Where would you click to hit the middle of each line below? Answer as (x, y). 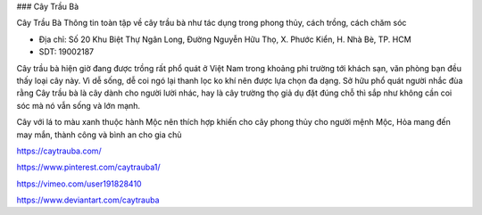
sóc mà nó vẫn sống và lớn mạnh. (79, 105)
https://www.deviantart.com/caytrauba (88, 200)
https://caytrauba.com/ (59, 151)
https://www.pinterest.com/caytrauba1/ (88, 167)
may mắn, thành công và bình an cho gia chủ (99, 135)
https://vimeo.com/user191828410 (79, 184)
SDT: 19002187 (66, 52)
